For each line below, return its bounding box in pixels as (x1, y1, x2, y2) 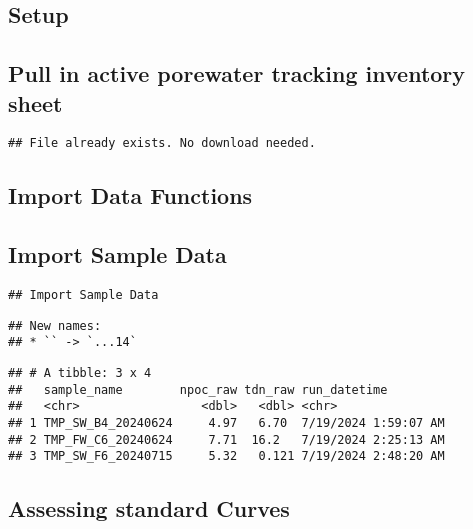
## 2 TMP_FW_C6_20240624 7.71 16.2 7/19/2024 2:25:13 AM (8, 432, 445, 447)
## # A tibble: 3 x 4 (8, 365, 152, 380)
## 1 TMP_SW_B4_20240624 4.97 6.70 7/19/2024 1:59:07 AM (8, 415, 445, 430)
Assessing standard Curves (8, 493, 290, 524)
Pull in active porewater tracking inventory (8, 58, 466, 89)
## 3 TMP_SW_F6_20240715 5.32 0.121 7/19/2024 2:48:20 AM (8, 449, 445, 464)
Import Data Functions (8, 180, 253, 211)
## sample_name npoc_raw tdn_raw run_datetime (8, 382, 388, 397)
